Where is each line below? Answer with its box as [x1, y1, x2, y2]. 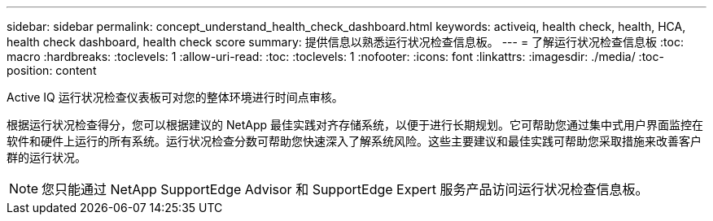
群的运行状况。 [7, 150, 86, 164]
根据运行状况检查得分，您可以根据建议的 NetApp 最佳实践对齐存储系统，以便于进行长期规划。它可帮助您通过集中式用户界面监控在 [7, 118, 703, 132]
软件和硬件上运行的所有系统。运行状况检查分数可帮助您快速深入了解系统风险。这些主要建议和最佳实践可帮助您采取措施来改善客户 [7, 134, 702, 148]
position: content [7, 63, 97, 77]
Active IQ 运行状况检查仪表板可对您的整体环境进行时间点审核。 [7, 90, 343, 104]
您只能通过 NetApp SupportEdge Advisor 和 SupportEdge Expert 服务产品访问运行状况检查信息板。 [42, 181, 649, 197]
